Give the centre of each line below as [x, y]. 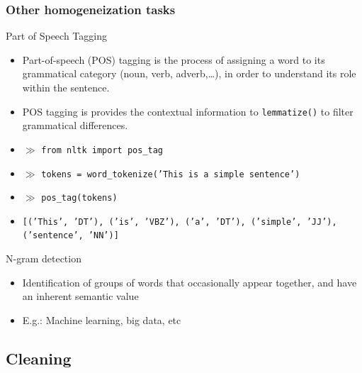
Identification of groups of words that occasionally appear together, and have [190, 282]
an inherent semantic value [80, 296]
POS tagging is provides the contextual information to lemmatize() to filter [188, 111]
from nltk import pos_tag [102, 150]
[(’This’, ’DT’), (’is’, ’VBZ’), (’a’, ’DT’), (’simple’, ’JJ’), [180, 222]
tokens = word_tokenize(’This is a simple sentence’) [171, 174]
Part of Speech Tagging [56, 36]
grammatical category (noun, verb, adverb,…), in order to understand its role [189, 73]
